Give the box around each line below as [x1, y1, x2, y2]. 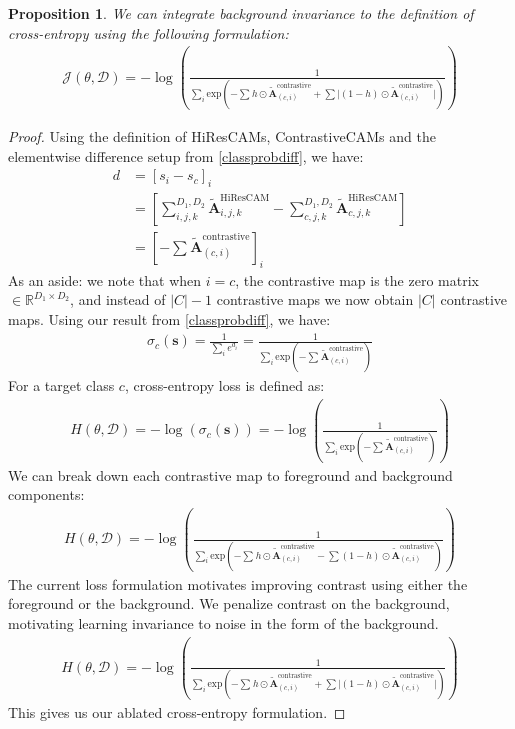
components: [8, 484, 85, 505]
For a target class [8, 375, 115, 396]
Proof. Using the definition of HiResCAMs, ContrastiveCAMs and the [8, 125, 436, 146]
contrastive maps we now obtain [216, 289, 414, 310]
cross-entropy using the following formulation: [8, 22, 289, 43]
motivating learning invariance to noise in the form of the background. [8, 612, 439, 633]
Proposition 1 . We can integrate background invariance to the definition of [8, 3, 474, 23]
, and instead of [70, 289, 166, 310]
